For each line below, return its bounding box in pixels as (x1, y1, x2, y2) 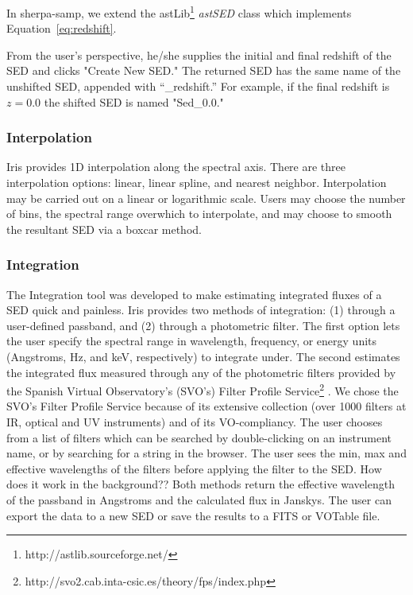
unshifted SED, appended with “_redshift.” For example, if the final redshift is (6, 78, 390, 95)
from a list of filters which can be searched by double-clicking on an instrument (6, 429, 392, 445)
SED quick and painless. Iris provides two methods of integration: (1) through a (6, 301, 396, 318)
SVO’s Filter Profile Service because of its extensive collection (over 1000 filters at (6, 398, 407, 414)
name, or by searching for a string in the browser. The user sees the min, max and (6, 445, 407, 461)
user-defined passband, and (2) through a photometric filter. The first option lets (6, 317, 400, 333)
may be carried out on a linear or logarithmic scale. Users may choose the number (6, 189, 406, 206)
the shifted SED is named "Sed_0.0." (44, 93, 224, 110)
